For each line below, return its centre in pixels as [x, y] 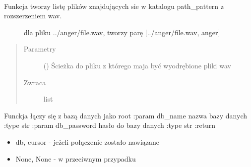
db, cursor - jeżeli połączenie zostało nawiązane [88, 141]
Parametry [40, 49]
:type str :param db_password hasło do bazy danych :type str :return [110, 125]
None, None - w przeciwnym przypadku [76, 158]
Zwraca [35, 82]
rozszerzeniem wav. [33, 16]
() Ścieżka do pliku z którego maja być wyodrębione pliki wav [137, 65]
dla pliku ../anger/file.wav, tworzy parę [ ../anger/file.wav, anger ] [122, 32]
